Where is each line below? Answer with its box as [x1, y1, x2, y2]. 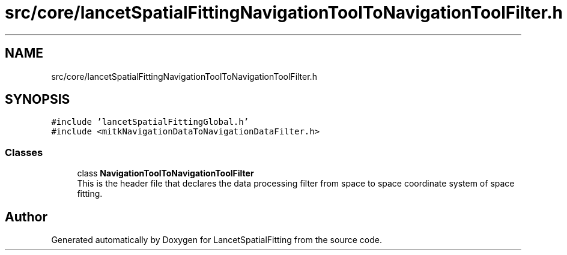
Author [5, 209, 47, 224]
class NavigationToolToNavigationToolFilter [77, 168, 254, 179]
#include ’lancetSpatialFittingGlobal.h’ [51, 117, 249, 127]
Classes [5, 146, 43, 158]
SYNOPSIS [5, 92, 70, 107]
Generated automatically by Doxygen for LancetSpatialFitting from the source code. [51, 235, 382, 245]
